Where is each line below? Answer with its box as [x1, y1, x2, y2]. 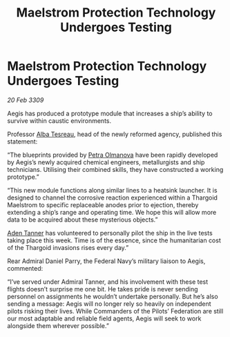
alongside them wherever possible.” [7, 321, 109, 329]
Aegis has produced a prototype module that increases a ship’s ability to [7, 109, 213, 117]
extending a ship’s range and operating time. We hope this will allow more [7, 208, 217, 216]
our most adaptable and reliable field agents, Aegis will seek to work [7, 314, 202, 322]
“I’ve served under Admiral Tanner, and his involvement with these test [7, 278, 209, 286]
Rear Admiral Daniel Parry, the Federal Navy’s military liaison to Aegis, [7, 257, 206, 265]
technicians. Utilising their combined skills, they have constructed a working [7, 165, 224, 173]
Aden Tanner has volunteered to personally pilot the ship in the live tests [7, 229, 213, 237]
